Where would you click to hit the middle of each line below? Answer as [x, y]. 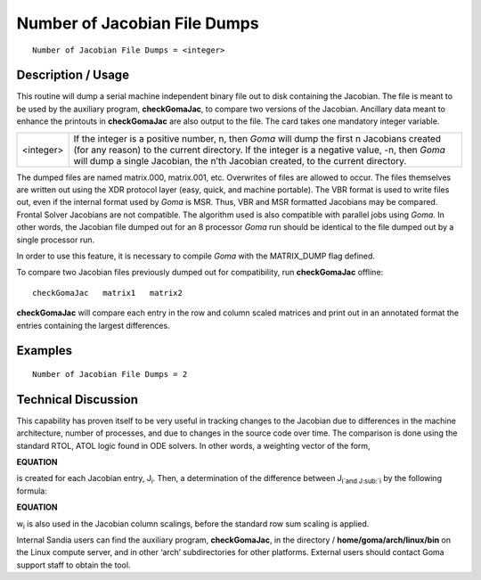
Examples [45, 351]
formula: [32, 491]
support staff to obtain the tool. [73, 565]
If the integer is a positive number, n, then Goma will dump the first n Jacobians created [257, 138]
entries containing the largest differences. [93, 325]
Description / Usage [73, 75]
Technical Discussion [77, 400]
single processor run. [56, 240]
